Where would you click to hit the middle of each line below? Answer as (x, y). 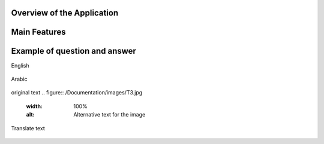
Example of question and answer (73, 51)
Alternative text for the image (109, 115)
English (20, 65)
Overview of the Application (65, 13)
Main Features (38, 32)
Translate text (28, 128)
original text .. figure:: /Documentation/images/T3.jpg (77, 93)
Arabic (19, 79)
